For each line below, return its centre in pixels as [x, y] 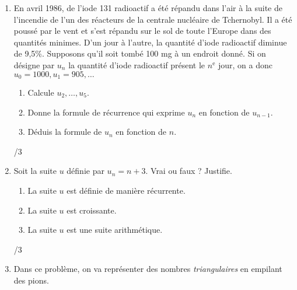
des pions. [31, 280]
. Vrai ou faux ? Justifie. [189, 171]
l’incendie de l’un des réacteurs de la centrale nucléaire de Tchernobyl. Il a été [153, 19]
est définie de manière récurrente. [126, 190]
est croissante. [92, 210]
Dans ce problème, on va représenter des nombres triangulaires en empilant [148, 269]
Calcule [41, 92]
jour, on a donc [245, 64]
